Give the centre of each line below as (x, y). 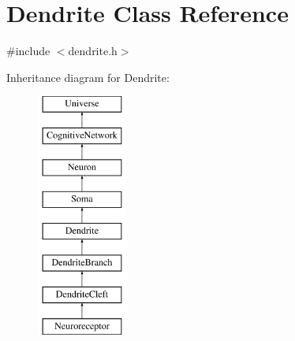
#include (28, 51)
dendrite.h (93, 51)
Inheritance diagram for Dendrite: (88, 77)
